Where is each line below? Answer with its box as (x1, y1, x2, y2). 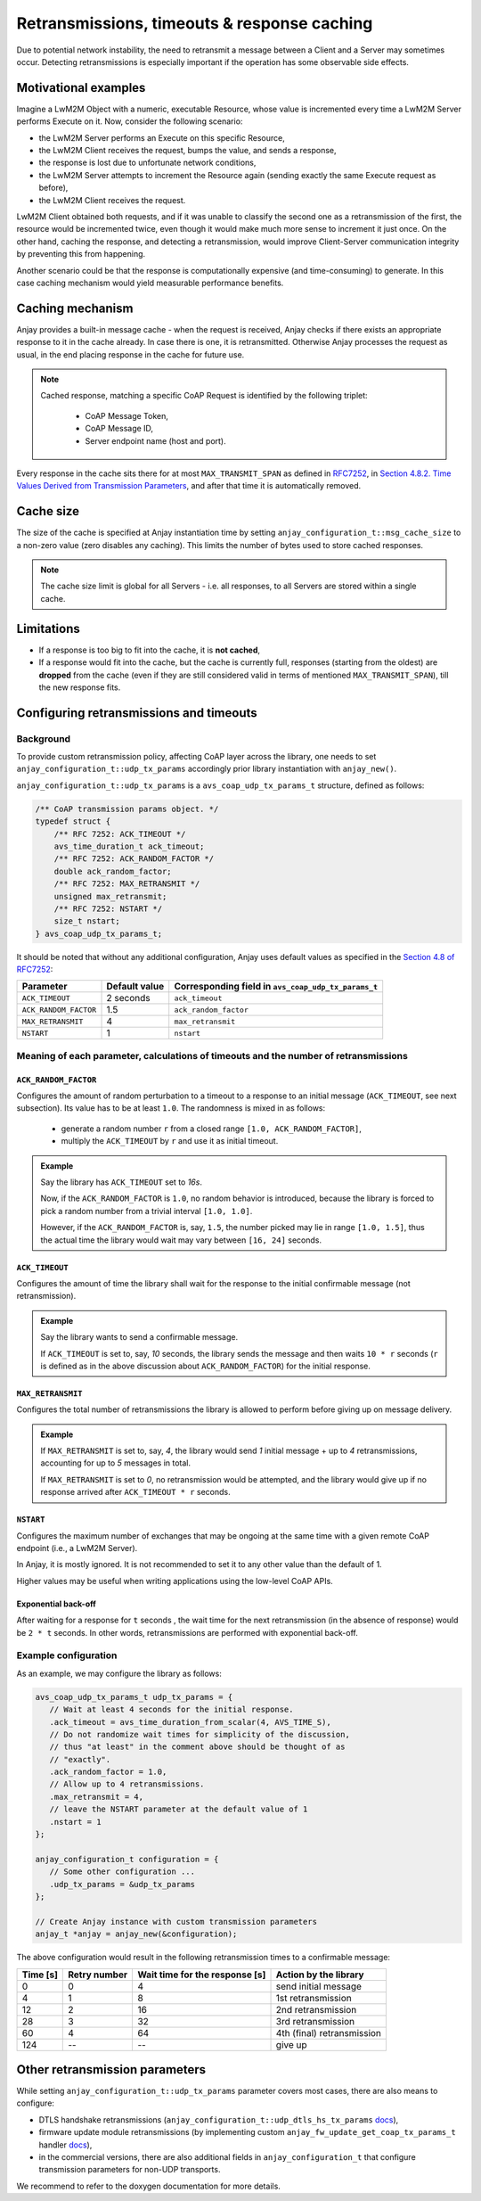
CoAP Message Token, (85, 410, 168, 421)
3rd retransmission (275, 2015, 355, 2027)
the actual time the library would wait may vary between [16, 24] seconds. (40, 1235, 322, 1245)
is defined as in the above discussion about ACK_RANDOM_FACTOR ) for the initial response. (40, 1360, 371, 1371)
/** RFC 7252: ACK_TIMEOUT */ (53, 829, 186, 839)
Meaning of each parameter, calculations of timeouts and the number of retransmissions (16, 1049, 409, 1062)
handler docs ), (38, 2139, 93, 2150)
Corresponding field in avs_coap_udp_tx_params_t (174, 981, 379, 993)
